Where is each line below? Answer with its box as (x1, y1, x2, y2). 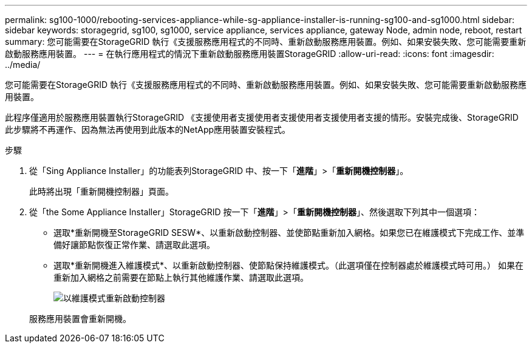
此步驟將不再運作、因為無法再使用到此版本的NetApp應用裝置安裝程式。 (5, 124, 291, 135)
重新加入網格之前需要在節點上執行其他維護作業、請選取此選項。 (53, 272, 309, 283)
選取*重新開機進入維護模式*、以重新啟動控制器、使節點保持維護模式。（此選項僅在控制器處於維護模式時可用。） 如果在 (53, 260, 523, 270)
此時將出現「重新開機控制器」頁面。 (29, 186, 174, 196)
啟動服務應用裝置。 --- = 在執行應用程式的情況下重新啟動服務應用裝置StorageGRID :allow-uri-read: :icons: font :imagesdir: (5, 49, 494, 59)
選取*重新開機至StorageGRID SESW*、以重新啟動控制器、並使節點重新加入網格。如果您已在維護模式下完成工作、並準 (53, 227, 525, 238)
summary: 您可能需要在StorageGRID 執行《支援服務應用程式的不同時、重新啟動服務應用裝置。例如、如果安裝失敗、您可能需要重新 (5, 36, 527, 47)
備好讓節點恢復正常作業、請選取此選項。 (53, 239, 215, 250)
